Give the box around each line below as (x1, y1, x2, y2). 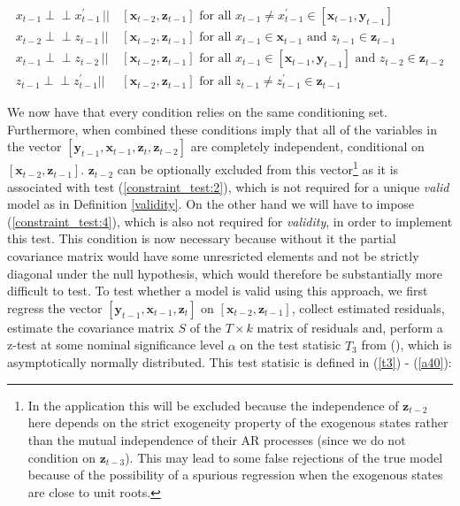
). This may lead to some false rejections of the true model (125, 448, 443, 466)
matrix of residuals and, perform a (257, 318, 443, 336)
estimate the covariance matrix (7, 318, 174, 336)
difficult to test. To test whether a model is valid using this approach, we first (7, 281, 428, 300)
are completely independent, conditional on (190, 137, 425, 156)
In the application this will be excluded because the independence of (27, 395, 399, 414)
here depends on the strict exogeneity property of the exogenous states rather (27, 413, 448, 432)
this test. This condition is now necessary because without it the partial (7, 229, 396, 248)
